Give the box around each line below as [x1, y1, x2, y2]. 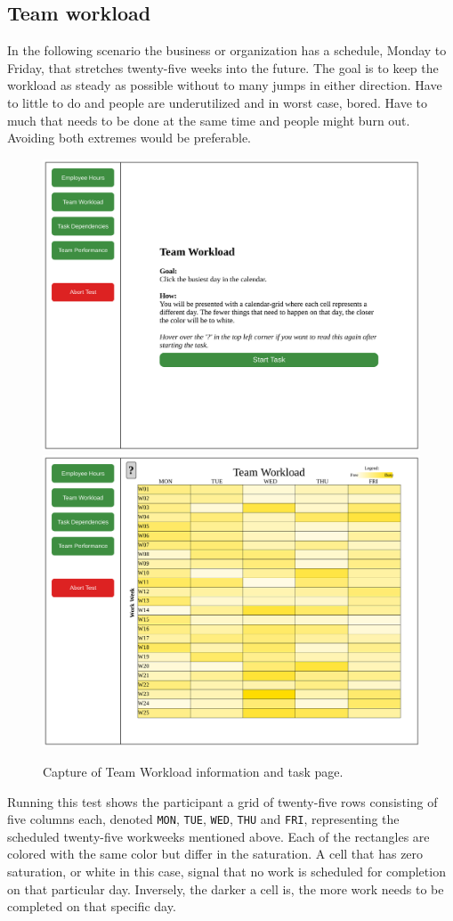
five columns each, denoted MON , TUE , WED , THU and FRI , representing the [7, 810, 400, 828]
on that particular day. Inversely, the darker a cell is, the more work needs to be [7, 879, 444, 898]
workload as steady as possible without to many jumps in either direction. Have [7, 76, 442, 94]
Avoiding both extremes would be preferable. [7, 128, 251, 147]
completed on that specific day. [7, 897, 176, 916]
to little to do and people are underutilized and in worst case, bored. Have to [7, 93, 428, 111]
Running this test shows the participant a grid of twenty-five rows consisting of [7, 792, 438, 811]
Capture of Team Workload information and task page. [43, 762, 344, 780]
